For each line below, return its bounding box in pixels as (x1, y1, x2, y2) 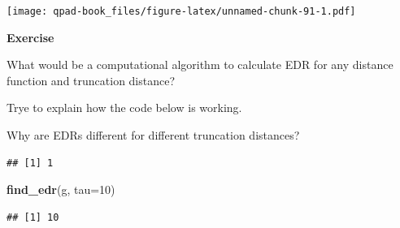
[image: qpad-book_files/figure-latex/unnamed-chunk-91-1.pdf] (7, 6, 356, 17)
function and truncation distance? (7, 71, 176, 88)
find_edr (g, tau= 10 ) (7, 181, 115, 198)
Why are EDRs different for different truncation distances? (7, 127, 300, 144)
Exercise (7, 28, 54, 45)
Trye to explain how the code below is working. (7, 99, 242, 116)
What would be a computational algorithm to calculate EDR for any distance (7, 56, 393, 73)
